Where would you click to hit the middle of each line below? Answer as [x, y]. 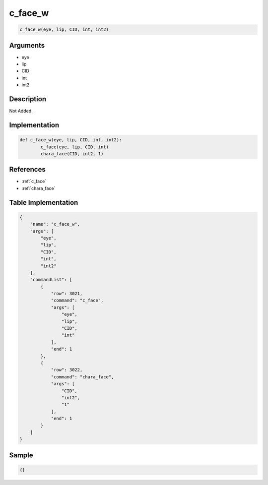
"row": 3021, [67, 294]
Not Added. [21, 111]
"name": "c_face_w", [55, 224]
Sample [21, 455]
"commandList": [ [51, 280]
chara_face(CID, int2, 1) [72, 153]
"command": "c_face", [77, 301]
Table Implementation [44, 203]
